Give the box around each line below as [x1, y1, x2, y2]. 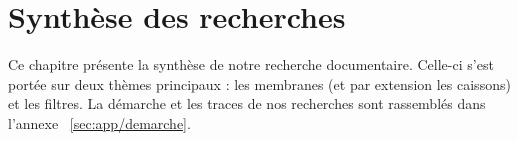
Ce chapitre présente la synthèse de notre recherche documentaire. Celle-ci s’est [8, 54, 494, 75]
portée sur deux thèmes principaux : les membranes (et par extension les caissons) [8, 73, 511, 94]
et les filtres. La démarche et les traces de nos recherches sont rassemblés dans [8, 93, 486, 114]
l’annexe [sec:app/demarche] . [8, 112, 191, 133]
